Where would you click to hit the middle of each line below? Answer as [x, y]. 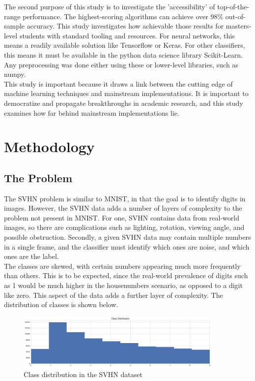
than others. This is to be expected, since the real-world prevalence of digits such [126, 275]
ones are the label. [31, 256]
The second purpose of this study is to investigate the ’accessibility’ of [110, 6]
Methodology [49, 146]
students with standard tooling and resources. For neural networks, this [127, 35]
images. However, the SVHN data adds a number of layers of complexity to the [123, 208]
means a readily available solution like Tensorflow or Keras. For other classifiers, [125, 45]
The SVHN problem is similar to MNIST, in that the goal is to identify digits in [125, 198]
